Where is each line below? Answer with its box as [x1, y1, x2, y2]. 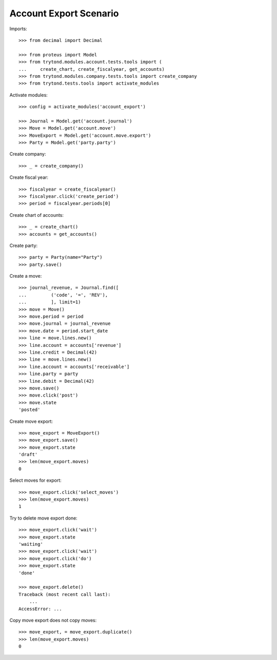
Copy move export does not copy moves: [9, 617, 97, 623]
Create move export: [9, 418, 53, 424]
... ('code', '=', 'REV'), [18, 292, 108, 298]
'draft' [18, 451, 38, 458]
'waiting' [18, 541, 43, 547]
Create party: [9, 242, 38, 249]
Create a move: [9, 273, 42, 279]
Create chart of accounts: [9, 212, 64, 218]
